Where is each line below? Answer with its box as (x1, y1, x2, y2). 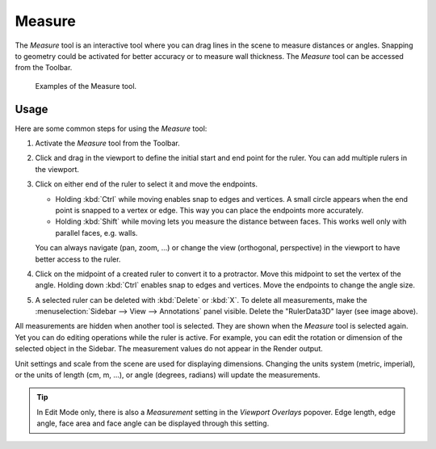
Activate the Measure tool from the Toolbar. (35, 138, 181, 149)
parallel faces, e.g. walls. (55, 228, 138, 237)
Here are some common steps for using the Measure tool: (15, 124, 208, 133)
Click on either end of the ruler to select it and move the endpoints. (35, 179, 258, 189)
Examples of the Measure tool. (35, 81, 137, 90)
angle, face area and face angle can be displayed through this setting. (36, 418, 270, 428)
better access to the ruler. (35, 254, 121, 264)
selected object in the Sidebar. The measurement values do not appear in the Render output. (15, 344, 323, 354)
